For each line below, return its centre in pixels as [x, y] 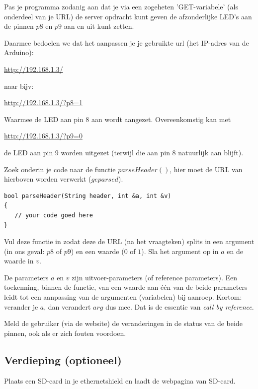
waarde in [19, 261]
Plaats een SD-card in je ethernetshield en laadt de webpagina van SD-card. [120, 380]
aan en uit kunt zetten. [99, 26]
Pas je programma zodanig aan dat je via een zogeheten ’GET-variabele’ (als [121, 6]
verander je [21, 306]
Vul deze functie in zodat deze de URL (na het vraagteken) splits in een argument [129, 241]
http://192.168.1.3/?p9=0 [43, 136]
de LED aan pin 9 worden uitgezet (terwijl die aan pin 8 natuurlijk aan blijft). [124, 152]
